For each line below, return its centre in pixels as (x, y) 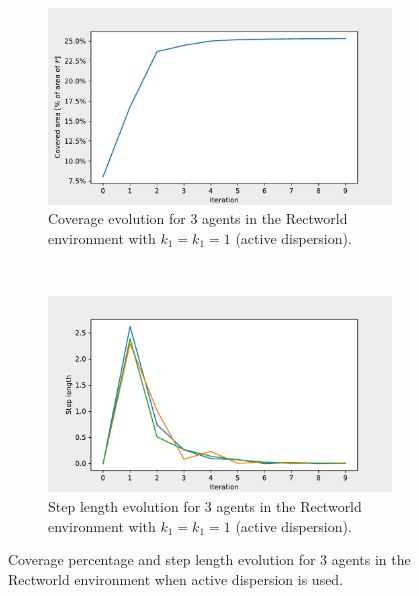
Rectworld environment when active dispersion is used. (176, 578)
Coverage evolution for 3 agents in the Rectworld (198, 218)
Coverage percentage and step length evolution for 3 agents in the (209, 559)
